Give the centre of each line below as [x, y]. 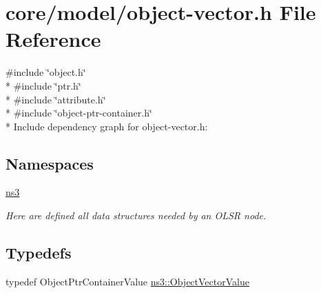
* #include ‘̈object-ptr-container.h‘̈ [79, 113]
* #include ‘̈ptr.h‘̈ [43, 85]
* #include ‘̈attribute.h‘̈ [56, 99]
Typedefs [39, 253]
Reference [53, 39]
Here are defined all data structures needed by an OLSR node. [136, 215]
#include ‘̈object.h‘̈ [46, 72]
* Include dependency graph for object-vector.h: [107, 126]
